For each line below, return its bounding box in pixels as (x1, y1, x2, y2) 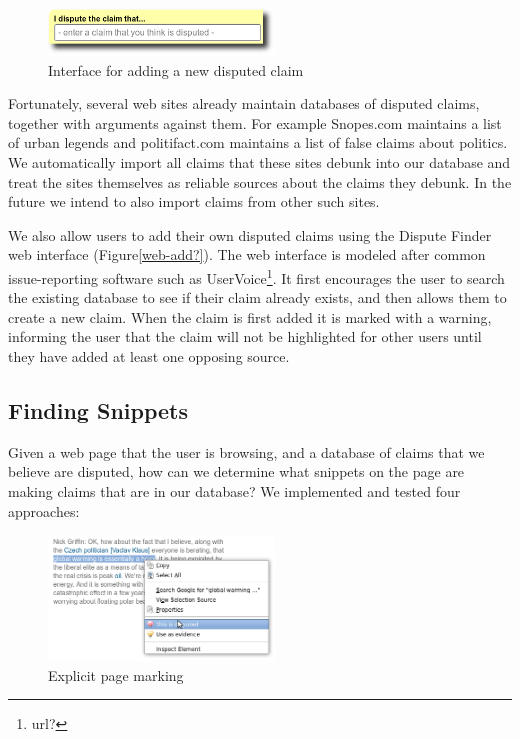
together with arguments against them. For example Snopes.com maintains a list (8, 112, 502, 133)
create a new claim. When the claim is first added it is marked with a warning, (8, 306, 492, 327)
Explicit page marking (48, 664, 184, 685)
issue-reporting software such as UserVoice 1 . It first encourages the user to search (8, 264, 505, 288)
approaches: (8, 500, 80, 521)
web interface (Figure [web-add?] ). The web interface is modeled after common (8, 244, 486, 265)
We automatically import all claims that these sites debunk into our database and (8, 152, 511, 173)
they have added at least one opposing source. (8, 346, 290, 367)
